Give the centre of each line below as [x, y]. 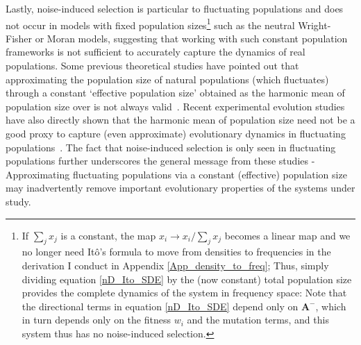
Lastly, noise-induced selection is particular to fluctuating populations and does [175, 8]
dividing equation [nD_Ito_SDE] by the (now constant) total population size [187, 279]
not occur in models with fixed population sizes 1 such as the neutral [150, 24]
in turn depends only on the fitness [96, 320]
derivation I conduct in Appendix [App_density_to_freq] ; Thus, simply [175, 265]
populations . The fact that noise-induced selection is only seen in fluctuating [171, 147]
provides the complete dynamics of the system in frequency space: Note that [184, 293]
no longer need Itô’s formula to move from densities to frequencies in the [176, 252]
